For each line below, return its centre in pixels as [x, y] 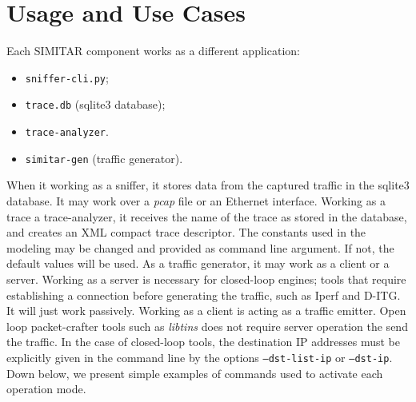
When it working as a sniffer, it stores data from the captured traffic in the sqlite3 [208, 185]
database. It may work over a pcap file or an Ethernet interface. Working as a [196, 200]
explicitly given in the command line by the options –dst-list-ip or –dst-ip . [200, 357]
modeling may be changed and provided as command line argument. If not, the [200, 247]
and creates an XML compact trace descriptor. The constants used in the [186, 232]
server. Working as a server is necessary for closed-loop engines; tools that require [206, 279]
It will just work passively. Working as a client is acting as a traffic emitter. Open [206, 310]
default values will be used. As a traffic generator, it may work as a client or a [198, 263]
